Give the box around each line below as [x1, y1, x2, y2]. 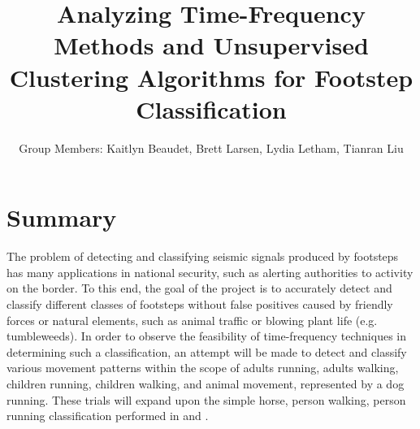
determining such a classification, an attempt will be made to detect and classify [6, 343, 407, 360]
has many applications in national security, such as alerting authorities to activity [6, 263, 414, 280]
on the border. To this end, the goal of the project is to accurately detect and [6, 279, 392, 297]
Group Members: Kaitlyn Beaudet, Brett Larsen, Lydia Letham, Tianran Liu [19, 139, 404, 156]
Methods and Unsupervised [54, 28, 369, 62]
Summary [6, 201, 117, 234]
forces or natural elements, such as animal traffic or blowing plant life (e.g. [6, 311, 378, 328]
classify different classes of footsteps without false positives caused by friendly [6, 296, 393, 312]
